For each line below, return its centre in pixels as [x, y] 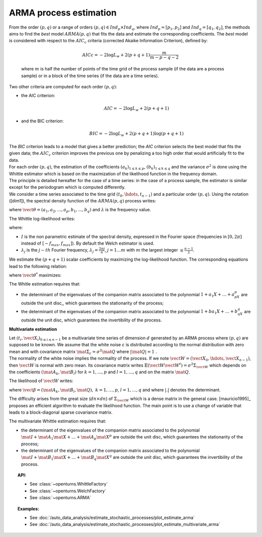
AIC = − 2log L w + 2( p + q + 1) [136, 109]
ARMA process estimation [63, 13]
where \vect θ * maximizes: [35, 275]
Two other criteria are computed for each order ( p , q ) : [63, 87]
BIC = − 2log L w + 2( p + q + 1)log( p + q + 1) [136, 134]
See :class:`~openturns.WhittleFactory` [69, 484]
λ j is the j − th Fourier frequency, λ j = [60, 251]
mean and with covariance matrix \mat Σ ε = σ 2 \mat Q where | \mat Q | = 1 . [83, 352]
